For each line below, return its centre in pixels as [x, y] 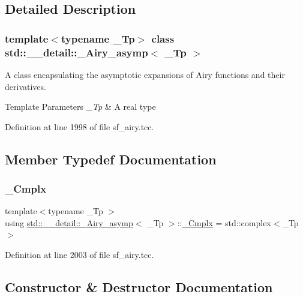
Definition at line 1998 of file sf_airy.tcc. [79, 126]
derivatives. [25, 86]
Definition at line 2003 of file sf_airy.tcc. [79, 255]
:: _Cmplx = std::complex [224, 222]
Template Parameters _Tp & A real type [80, 106]
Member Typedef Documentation [111, 159]
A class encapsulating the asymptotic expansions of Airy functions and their [145, 74]
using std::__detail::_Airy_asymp [69, 222]
